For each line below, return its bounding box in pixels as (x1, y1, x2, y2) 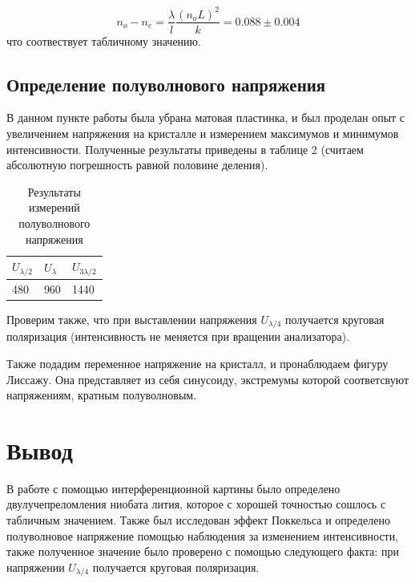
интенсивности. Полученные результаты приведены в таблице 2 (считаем (6, 140, 364, 157)
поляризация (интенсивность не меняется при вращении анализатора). (6, 328, 350, 345)
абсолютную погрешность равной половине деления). (6, 156, 268, 173)
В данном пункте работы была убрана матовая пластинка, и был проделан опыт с (6, 109, 405, 126)
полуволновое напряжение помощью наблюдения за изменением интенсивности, (6, 527, 399, 544)
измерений (29, 199, 80, 216)
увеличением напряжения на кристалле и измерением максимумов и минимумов (6, 124, 399, 141)
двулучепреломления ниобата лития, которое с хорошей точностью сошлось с (6, 496, 386, 512)
